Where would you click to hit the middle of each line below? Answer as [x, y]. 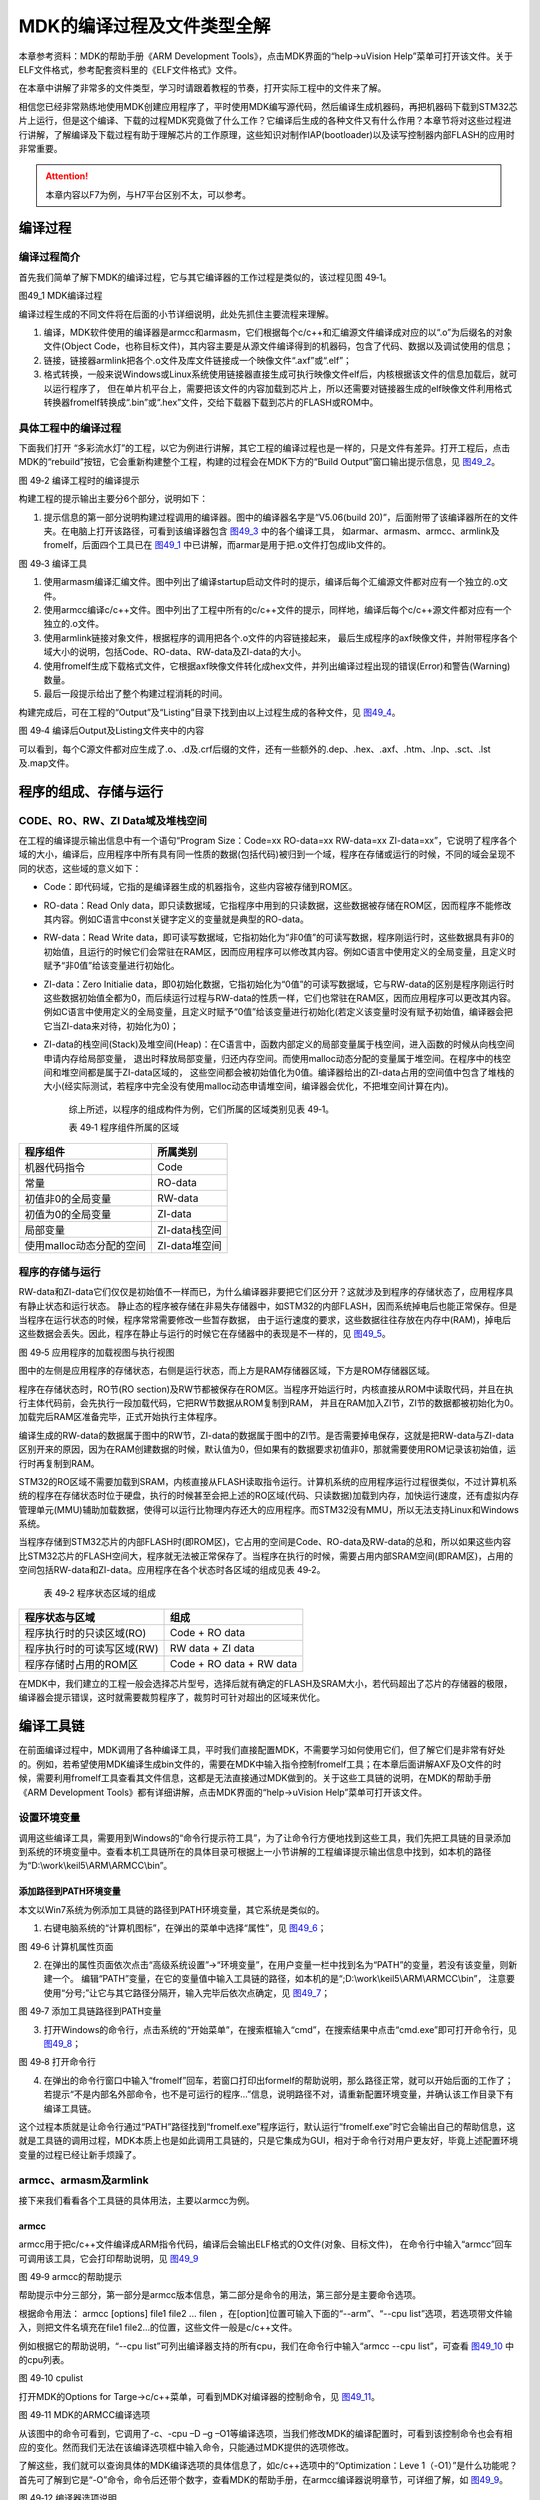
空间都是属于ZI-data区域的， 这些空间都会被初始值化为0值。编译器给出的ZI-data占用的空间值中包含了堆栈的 [292, 1072]
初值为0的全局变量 [68, 1215]
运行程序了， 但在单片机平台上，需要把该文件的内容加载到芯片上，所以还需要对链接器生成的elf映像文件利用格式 [281, 388]
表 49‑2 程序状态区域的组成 [100, 1592]
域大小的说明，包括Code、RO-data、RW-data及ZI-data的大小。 [175, 652]
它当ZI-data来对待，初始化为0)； [111, 1026]
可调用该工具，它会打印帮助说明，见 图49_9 [108, 2258]
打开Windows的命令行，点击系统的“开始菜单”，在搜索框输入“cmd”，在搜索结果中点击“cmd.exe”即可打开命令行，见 [280, 2029]
